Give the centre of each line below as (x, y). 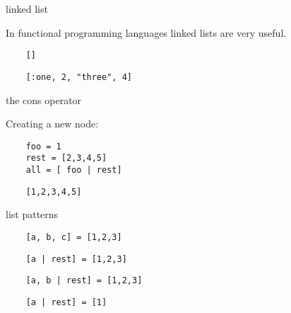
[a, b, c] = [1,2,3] (74, 237)
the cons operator (44, 99)
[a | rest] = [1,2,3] (76, 259)
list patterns (32, 214)
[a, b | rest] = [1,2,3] (84, 281)
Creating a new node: (52, 124)
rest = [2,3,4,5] (66, 158)
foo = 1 (43, 146)
